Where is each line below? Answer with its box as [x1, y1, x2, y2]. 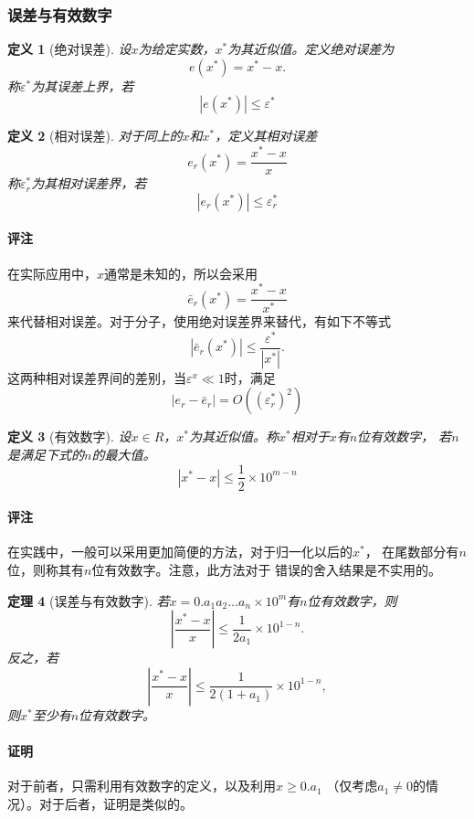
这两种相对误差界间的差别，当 [7, 367, 186, 387]
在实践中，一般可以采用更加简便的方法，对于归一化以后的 [7, 542, 353, 561]
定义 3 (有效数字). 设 [7, 427, 132, 446]
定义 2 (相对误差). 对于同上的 [7, 126, 183, 145]
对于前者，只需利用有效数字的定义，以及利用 [7, 776, 276, 795]
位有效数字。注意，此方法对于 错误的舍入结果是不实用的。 [91, 559, 442, 579]
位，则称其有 [7, 559, 84, 579]
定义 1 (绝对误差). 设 [7, 39, 132, 58]
